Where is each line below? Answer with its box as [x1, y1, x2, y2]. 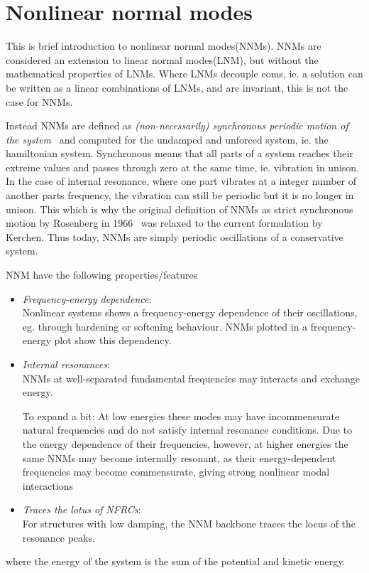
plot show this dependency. [54, 333, 172, 348]
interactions [22, 478, 74, 493]
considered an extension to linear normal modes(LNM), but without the [6, 52, 319, 67]
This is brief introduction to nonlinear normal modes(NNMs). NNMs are [6, 38, 321, 53]
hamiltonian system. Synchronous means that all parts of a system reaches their [6, 146, 353, 161]
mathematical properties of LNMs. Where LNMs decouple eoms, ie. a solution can [6, 66, 363, 81]
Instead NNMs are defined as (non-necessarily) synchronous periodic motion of [6, 118, 348, 133]
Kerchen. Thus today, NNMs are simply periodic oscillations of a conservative [6, 229, 343, 244]
